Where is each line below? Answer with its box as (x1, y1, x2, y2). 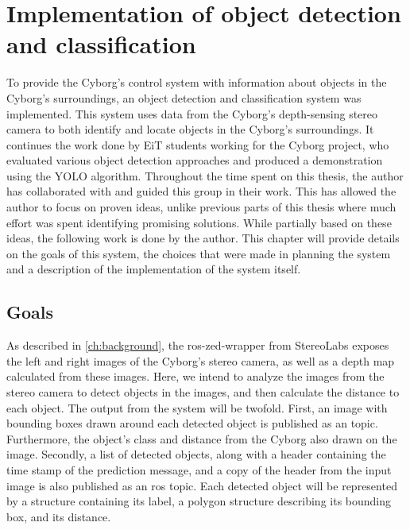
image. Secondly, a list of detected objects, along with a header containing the (6, 446, 386, 462)
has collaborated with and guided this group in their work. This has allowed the (6, 183, 396, 199)
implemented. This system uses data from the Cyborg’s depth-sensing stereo (6, 105, 378, 122)
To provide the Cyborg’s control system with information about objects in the (6, 74, 387, 91)
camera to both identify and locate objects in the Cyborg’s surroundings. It (6, 121, 374, 137)
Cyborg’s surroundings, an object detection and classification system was (6, 89, 362, 106)
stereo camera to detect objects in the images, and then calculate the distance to (6, 384, 400, 400)
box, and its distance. (6, 508, 111, 524)
